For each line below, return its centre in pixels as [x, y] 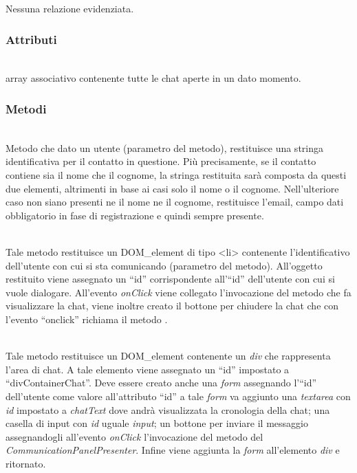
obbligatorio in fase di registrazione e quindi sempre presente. [135, 215]
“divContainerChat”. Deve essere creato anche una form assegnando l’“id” [161, 383]
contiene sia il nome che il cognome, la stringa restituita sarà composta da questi [176, 175]
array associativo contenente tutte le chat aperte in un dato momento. [153, 78]
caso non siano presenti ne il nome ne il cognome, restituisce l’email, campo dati [175, 202]
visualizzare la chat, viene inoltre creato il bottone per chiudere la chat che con [172, 306]
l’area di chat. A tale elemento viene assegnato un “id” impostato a [148, 369]
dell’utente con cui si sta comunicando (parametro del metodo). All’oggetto [164, 265]
